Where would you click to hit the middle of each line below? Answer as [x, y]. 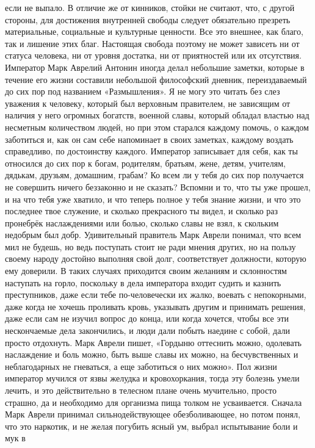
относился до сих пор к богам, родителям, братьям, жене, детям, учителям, [145, 163]
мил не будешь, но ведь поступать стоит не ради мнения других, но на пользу [150, 246]
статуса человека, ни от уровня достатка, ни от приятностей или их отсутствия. [153, 55]
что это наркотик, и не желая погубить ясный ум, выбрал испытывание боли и [151, 426]
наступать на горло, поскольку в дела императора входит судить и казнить [143, 282]
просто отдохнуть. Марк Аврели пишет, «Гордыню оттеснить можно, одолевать [153, 342]
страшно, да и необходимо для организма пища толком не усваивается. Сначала [154, 402]
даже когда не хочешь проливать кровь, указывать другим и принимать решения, [155, 306]
